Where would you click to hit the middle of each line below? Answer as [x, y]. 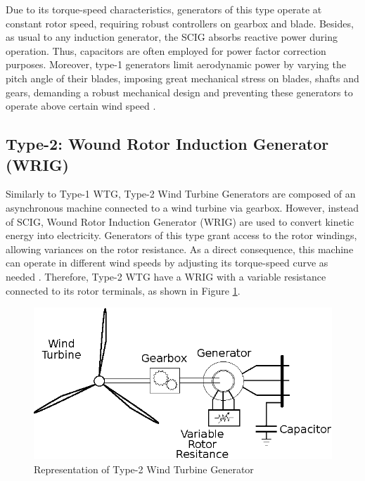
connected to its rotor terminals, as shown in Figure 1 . [123, 290]
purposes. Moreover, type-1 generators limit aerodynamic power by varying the [176, 64]
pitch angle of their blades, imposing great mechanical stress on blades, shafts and [182, 78]
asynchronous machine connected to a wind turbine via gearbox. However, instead [182, 207]
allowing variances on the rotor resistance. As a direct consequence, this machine [180, 249]
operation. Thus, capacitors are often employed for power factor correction [166, 50]
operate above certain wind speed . [81, 106]
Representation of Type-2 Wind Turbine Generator [144, 469]
